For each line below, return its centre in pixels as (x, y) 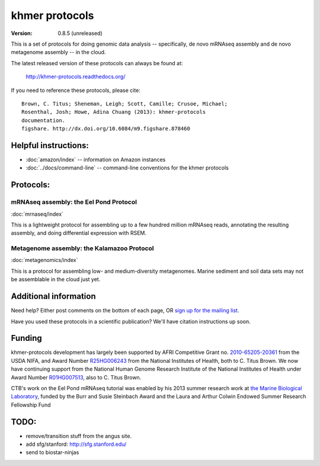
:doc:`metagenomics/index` (44, 260)
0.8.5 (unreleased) (80, 33)
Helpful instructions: (50, 145)
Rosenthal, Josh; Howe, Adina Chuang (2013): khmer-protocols (114, 112)
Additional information (53, 296)
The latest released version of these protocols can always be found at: (97, 63)
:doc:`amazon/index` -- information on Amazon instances (96, 159)
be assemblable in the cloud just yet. (56, 279)
